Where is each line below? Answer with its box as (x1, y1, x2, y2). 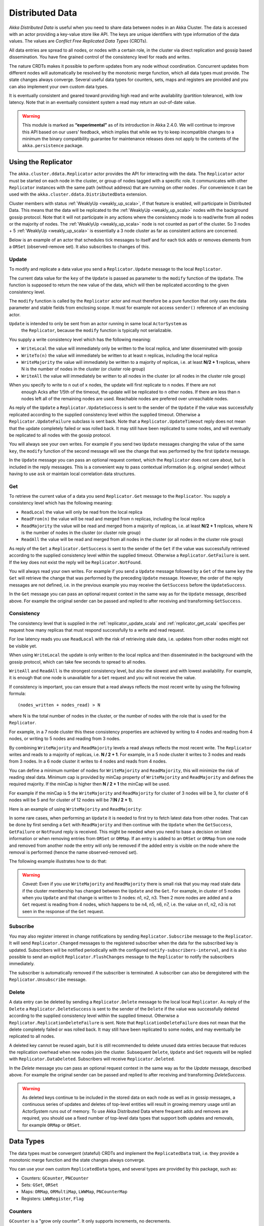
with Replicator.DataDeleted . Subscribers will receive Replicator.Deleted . (9, 1056, 176, 1062)
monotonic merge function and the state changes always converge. (9, 1157, 145, 1163)
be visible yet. (9, 643, 38, 649)
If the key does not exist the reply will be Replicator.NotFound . (9, 559, 142, 565)
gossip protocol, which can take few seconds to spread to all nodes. (9, 659, 147, 664)
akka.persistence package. (22, 143, 84, 149)
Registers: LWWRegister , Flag (21, 1196, 84, 1201)
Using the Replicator (9, 158, 73, 166)
